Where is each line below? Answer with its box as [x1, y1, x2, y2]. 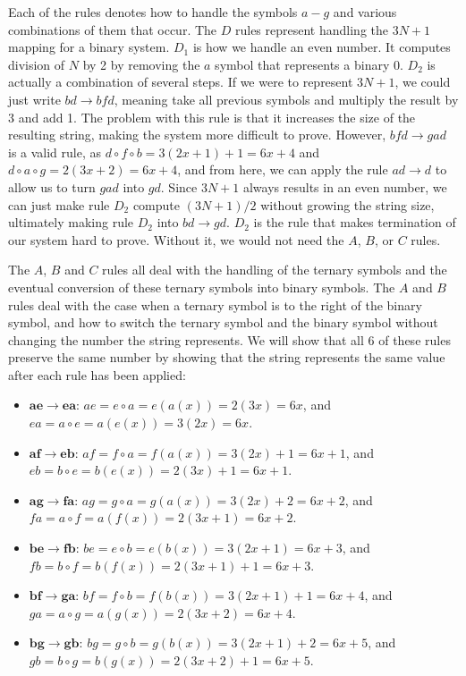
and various [333, 3, 397, 21]
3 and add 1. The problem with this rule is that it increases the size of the [8, 107, 416, 126]
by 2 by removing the [82, 55, 200, 73]
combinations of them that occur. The [8, 20, 217, 38]
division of [8, 55, 65, 73]
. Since [160, 177, 198, 196]
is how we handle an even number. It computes [192, 38, 451, 56]
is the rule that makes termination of [253, 213, 456, 232]
